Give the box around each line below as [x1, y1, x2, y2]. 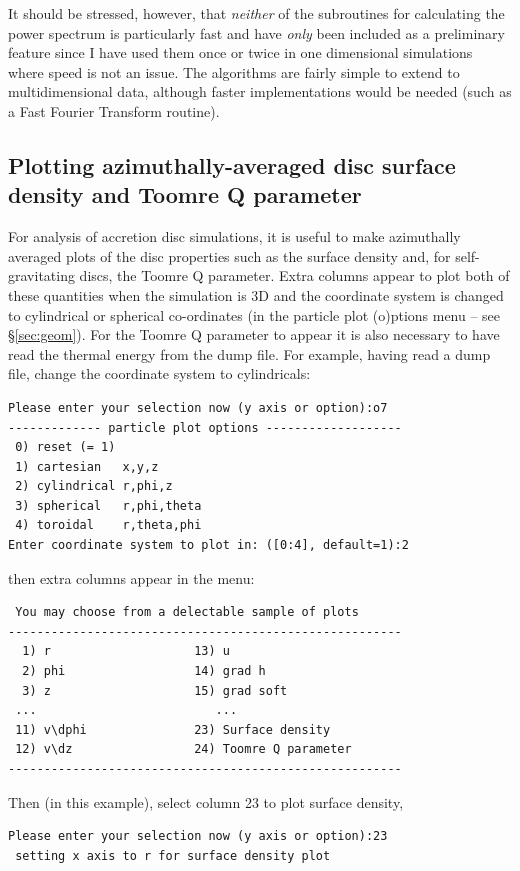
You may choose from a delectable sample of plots [15, 605, 359, 620]
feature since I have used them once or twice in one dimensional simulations [8, 42, 473, 63]
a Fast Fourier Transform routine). [8, 100, 220, 121]
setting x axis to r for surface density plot [15, 848, 331, 863]
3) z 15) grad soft [22, 683, 288, 698]
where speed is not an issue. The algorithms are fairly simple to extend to [8, 61, 460, 82]
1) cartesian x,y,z [15, 459, 159, 474]
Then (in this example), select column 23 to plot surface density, [8, 791, 404, 812]
